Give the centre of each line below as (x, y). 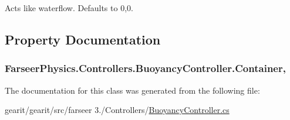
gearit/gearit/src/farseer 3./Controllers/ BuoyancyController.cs (117, 110)
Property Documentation (83, 39)
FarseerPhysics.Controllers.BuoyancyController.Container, (145, 68)
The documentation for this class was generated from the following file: (132, 90)
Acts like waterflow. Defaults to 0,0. (69, 8)
